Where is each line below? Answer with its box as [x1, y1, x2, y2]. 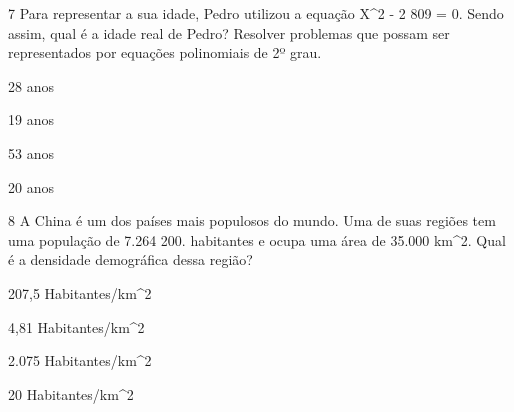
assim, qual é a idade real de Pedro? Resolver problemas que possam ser [8, 22, 450, 43]
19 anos [8, 109, 54, 130]
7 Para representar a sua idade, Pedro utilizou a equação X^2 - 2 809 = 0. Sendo [8, 3, 504, 23]
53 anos [8, 142, 54, 163]
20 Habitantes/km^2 [8, 383, 134, 404]
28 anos [8, 75, 54, 96]
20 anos [8, 176, 54, 197]
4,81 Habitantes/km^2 [8, 316, 145, 337]
